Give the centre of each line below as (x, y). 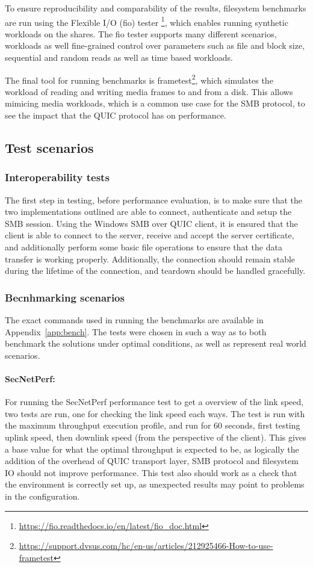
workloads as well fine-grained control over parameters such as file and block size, (155, 45)
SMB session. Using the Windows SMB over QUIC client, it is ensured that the (151, 223)
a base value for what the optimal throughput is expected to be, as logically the (152, 449)
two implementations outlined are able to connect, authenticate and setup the (148, 212)
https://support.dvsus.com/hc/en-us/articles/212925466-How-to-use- (146, 546)
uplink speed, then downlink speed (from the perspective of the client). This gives (156, 437)
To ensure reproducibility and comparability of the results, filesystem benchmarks (156, 8)
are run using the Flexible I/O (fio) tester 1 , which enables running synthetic (147, 21)
